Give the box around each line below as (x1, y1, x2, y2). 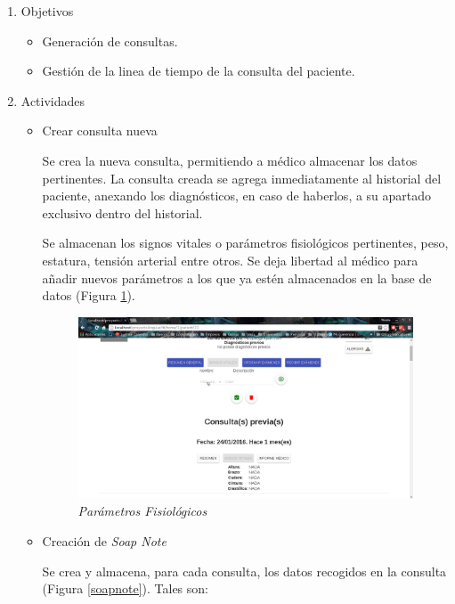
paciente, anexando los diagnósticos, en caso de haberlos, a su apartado (42, 186, 432, 205)
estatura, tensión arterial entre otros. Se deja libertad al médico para (42, 250, 418, 269)
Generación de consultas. (42, 31, 178, 50)
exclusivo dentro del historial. (42, 203, 203, 222)
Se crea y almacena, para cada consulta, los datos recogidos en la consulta (42, 561, 447, 580)
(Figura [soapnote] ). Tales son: (42, 579, 208, 598)
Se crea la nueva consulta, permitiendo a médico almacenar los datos (42, 151, 418, 169)
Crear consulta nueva (42, 121, 158, 140)
